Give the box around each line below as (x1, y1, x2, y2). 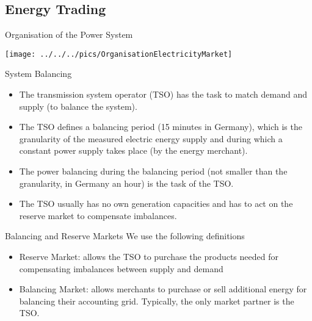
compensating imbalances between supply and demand (19, 262, 223, 275)
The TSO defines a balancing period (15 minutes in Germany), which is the (19, 120, 302, 133)
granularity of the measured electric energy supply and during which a (19, 132, 283, 145)
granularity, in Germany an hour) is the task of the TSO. (19, 176, 234, 189)
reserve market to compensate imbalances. (19, 209, 177, 222)
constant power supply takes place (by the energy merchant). (19, 144, 248, 157)
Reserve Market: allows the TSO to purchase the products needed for (19, 250, 278, 262)
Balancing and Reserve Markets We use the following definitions (5, 229, 245, 242)
